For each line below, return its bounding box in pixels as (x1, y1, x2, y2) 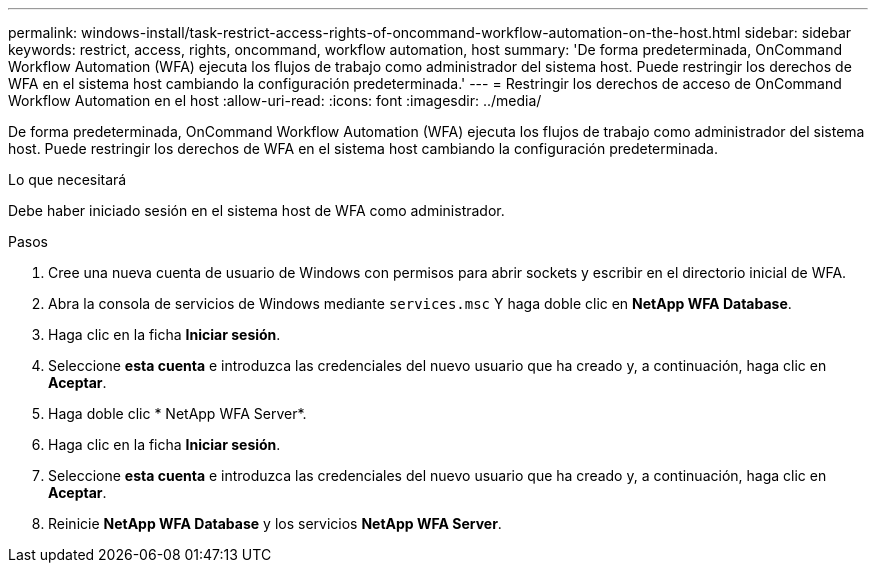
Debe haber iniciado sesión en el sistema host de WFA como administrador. (8, 202, 505, 219)
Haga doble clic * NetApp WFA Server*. (48, 405, 307, 422)
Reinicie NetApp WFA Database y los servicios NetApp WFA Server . (48, 515, 502, 532)
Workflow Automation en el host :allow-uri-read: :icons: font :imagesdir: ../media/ (8, 92, 542, 109)
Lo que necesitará (8, 171, 127, 188)
